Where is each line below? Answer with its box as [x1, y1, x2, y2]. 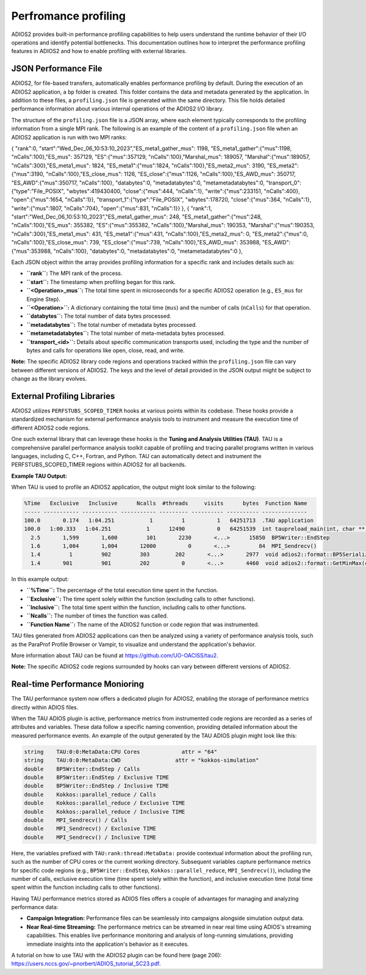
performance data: [11, 904, 59, 911]
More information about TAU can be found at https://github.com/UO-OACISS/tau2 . [11, 651, 219, 659]
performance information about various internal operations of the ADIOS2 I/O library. [11, 105, 224, 112]
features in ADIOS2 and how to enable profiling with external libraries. [11, 48, 187, 55]
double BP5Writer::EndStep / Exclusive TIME [24, 774, 169, 781]
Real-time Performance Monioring [11, 679, 145, 690]
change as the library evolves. [11, 375, 87, 382]
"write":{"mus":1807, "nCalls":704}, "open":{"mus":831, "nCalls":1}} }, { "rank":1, [11, 205, 213, 212]
